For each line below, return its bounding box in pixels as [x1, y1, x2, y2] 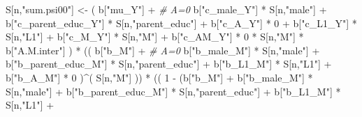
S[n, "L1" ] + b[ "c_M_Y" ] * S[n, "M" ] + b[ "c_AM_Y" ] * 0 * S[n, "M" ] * [6, 29, 304, 44]
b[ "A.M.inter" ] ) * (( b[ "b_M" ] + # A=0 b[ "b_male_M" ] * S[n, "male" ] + [6, 42, 320, 57]
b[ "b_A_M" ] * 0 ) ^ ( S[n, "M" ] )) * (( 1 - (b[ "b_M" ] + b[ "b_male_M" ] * [6, 70, 313, 84]
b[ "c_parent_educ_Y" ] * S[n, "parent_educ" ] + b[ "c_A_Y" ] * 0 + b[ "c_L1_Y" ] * [6, 15, 357, 30]
